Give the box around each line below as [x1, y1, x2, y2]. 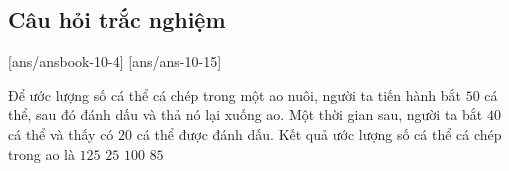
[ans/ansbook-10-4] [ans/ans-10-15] [8, 51, 222, 72]
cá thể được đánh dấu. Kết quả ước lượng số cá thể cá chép [136, 123, 502, 144]
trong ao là [8, 143, 75, 164]
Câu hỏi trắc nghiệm [8, 4, 226, 35]
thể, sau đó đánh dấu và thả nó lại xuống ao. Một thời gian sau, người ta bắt [8, 104, 483, 125]
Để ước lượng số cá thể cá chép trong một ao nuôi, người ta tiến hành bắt [8, 84, 461, 105]
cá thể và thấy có [8, 123, 114, 144]
